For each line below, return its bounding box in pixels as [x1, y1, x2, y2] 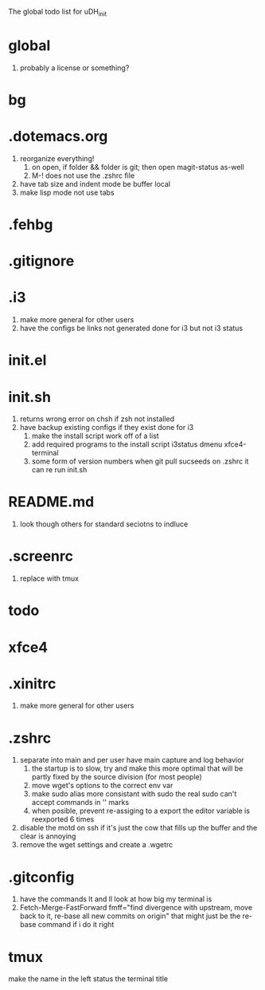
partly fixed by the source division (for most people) [31, 772, 203, 782]
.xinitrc [8, 674, 57, 692]
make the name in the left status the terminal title [8, 974, 169, 984]
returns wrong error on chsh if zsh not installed [19, 414, 175, 424]
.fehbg [8, 215, 53, 234]
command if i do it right [37, 920, 115, 929]
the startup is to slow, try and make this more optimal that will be [31, 763, 244, 773]
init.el [8, 351, 47, 369]
